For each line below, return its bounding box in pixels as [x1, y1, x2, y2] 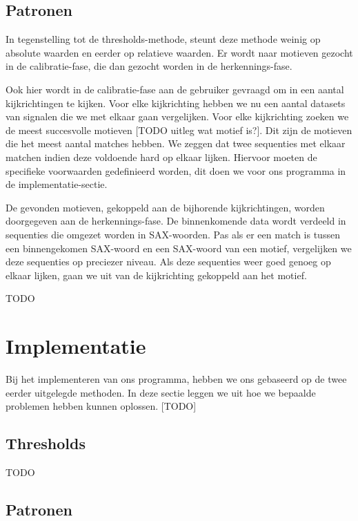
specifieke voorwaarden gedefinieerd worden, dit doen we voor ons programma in [6, 163, 346, 178]
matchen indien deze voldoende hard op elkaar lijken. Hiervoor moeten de [6, 149, 317, 164]
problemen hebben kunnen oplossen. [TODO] [6, 399, 197, 413]
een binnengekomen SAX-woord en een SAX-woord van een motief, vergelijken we [6, 240, 352, 255]
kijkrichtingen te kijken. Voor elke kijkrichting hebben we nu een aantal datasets [6, 95, 346, 110]
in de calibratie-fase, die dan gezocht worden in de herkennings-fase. [6, 59, 292, 73]
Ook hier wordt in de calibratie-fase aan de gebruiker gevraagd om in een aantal [6, 82, 344, 96]
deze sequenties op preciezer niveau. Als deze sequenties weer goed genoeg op [6, 254, 331, 269]
